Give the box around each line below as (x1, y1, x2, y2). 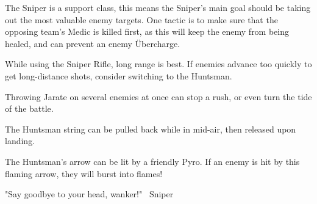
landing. (5, 134, 35, 147)
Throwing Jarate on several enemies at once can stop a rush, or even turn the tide (5, 90, 312, 103)
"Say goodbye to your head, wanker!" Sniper (5, 188, 174, 200)
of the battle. (5, 102, 54, 115)
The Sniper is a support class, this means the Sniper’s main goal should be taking (5, 1, 311, 13)
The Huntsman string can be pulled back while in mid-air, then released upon (5, 122, 296, 135)
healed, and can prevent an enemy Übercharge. (5, 37, 180, 49)
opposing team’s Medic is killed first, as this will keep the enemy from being (5, 25, 290, 38)
